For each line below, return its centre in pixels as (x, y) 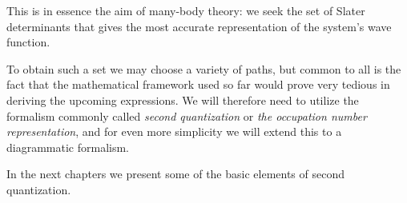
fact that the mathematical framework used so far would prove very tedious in (198, 84)
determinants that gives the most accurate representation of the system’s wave (199, 26)
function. (28, 42)
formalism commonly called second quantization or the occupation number (187, 115)
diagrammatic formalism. (68, 147)
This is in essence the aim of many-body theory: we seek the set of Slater (186, 10)
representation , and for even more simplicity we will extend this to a (174, 131)
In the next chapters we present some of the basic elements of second (176, 174)
